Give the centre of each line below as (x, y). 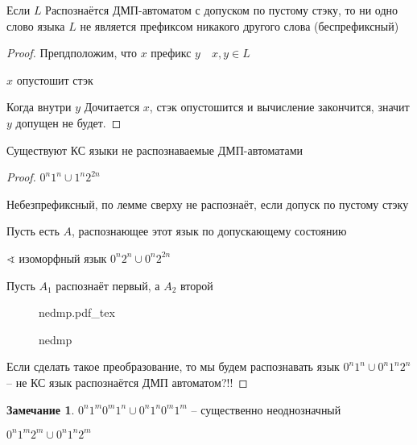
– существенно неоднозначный (266, 409)
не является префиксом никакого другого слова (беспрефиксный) (239, 25)
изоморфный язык (63, 258)
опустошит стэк (55, 79)
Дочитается (112, 107)
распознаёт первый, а (108, 285)
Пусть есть (33, 231)
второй (197, 285)
